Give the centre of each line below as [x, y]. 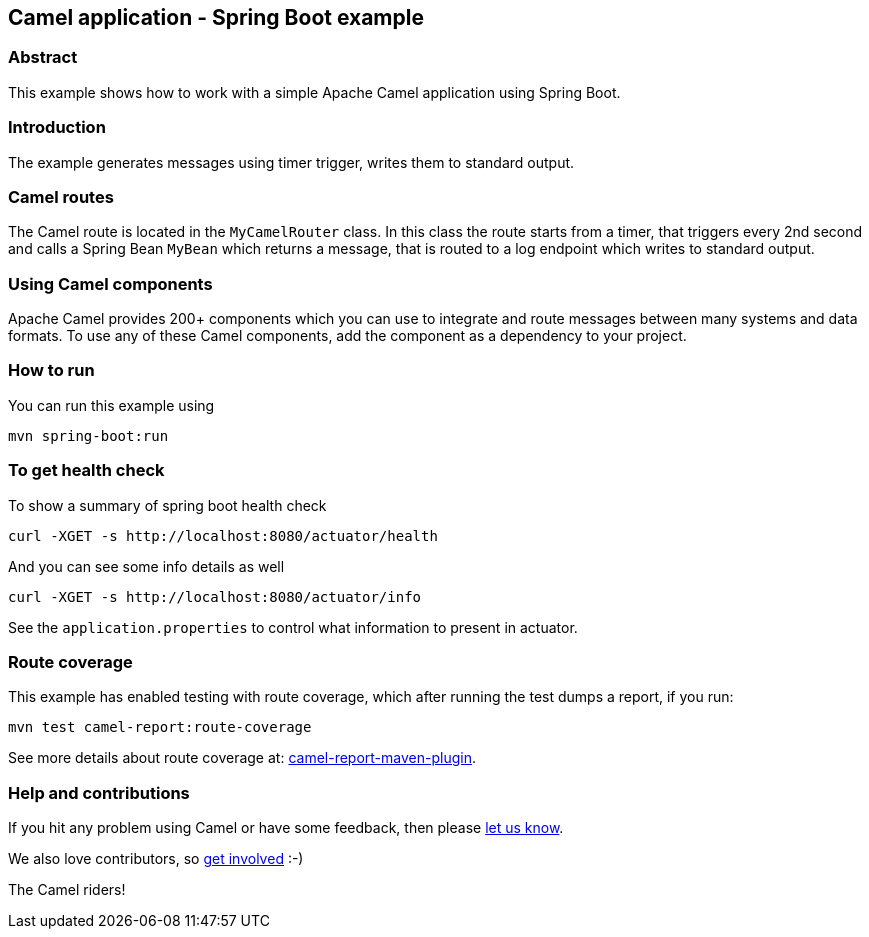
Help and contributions [99, 792]
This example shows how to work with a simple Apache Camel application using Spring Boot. [314, 92]
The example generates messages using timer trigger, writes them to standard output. [291, 162]
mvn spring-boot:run [88, 435]
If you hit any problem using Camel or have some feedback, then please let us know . [286, 828]
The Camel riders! [67, 890]
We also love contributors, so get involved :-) [156, 859]
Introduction [57, 127]
